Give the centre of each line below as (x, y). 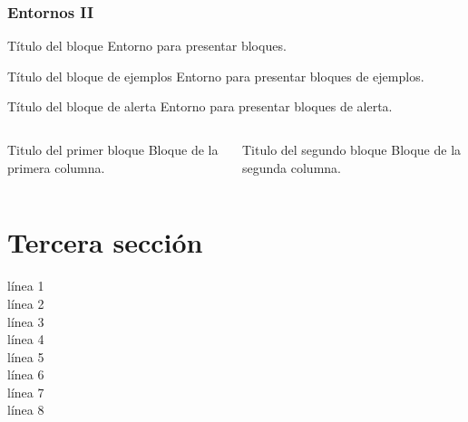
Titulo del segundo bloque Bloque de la (352, 149)
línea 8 (26, 410)
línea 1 (26, 286)
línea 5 (26, 356)
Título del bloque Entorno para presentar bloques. (147, 46)
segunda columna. (292, 167)
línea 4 (26, 339)
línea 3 (26, 321)
